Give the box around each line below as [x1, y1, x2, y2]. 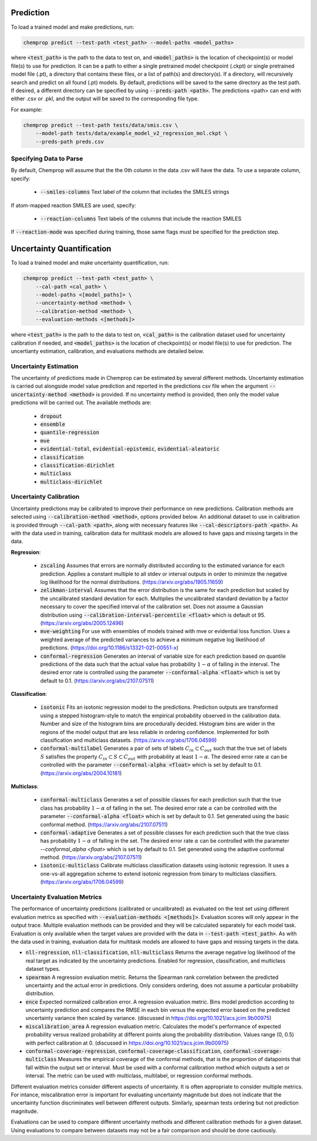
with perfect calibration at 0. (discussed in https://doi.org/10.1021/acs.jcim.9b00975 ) [25, 1039, 229, 1046]
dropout [40, 413, 63, 419]
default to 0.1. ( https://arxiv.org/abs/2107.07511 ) [40, 677, 154, 684]
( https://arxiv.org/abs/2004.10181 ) [40, 769, 122, 776]
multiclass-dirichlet [40, 479, 103, 485]
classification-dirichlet [40, 462, 115, 469]
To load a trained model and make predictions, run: [11, 23, 134, 31]
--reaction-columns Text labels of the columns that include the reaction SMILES [40, 215, 242, 222]
